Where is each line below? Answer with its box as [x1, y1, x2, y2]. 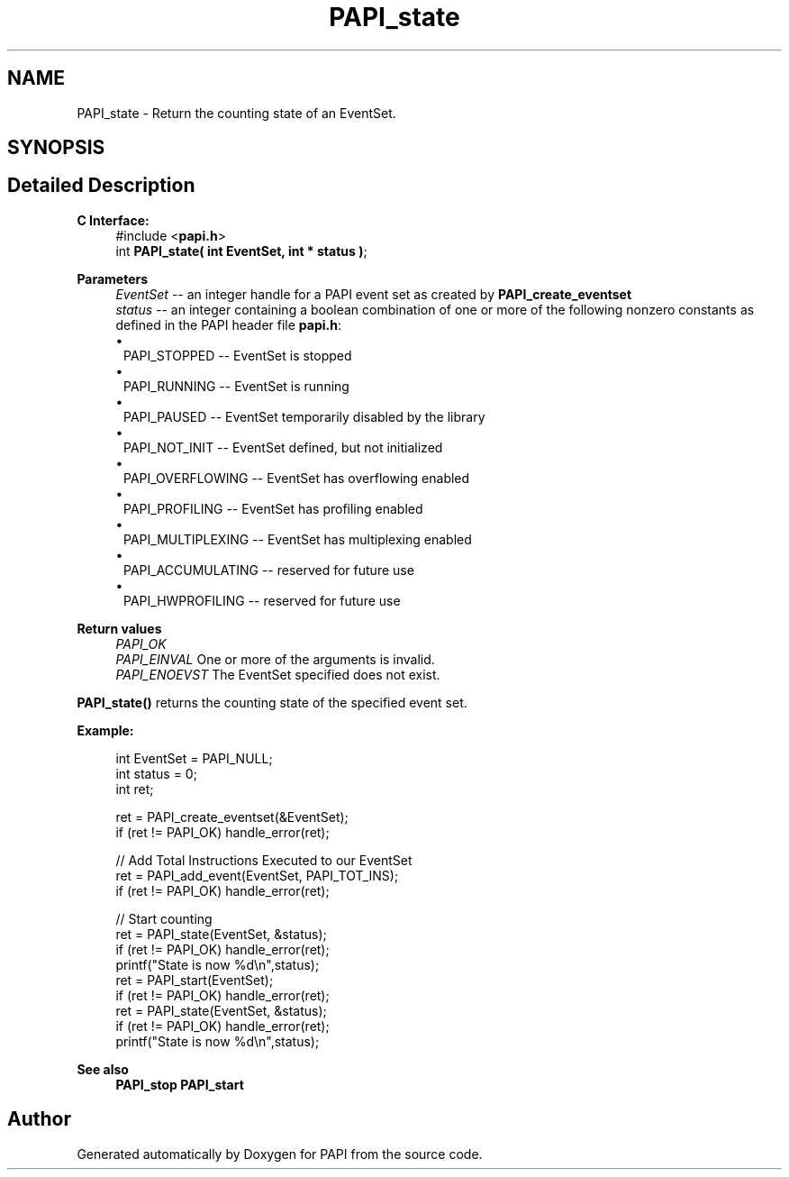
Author [7, 1108, 71, 1131]
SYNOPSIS [7, 136, 105, 160]
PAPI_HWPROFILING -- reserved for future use [123, 592, 401, 608]
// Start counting [115, 910, 213, 926]
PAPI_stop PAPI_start [115, 1076, 244, 1092]
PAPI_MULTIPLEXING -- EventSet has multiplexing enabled [123, 531, 472, 547]
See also [77, 1061, 129, 1077]
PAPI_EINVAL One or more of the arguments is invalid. [115, 651, 435, 667]
